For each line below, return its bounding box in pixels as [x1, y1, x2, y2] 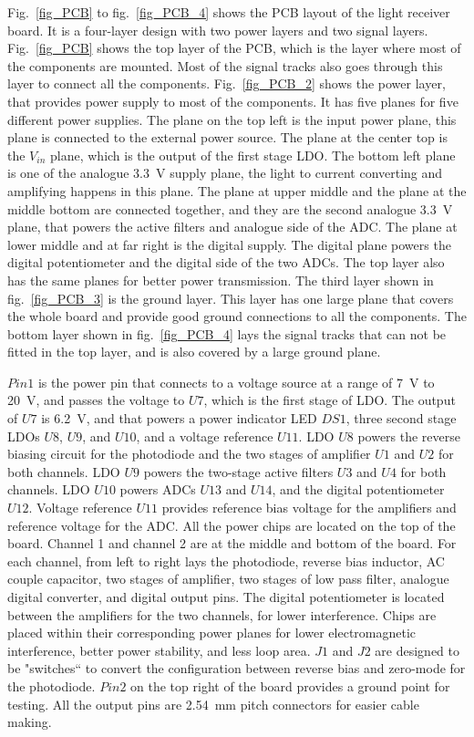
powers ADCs [119, 480, 196, 499]
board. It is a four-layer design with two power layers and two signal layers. [7, 20, 428, 39]
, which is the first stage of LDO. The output [203, 390, 456, 410]
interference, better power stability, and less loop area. [7, 640, 311, 659]
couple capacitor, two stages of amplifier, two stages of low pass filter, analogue [7, 569, 449, 588]
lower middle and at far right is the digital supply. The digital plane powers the [7, 234, 451, 254]
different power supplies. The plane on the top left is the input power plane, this [7, 109, 457, 129]
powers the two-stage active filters [143, 462, 334, 481]
